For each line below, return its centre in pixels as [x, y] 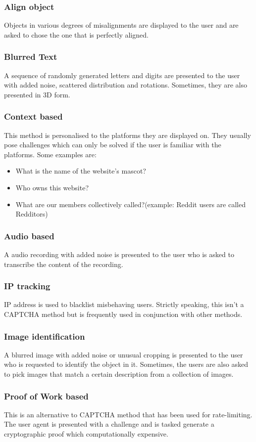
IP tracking [27, 286]
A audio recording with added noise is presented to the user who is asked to [119, 254]
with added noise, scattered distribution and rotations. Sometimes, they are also [126, 85]
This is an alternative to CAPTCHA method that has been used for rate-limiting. [128, 414]
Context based [33, 116]
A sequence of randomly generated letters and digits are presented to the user [122, 75]
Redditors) [32, 214]
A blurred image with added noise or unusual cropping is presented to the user [124, 354]
